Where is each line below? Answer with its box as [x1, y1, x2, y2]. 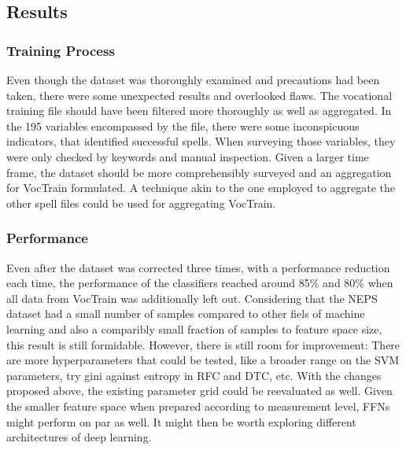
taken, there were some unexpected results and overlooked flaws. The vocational [6, 87, 393, 103]
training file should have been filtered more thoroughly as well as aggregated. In [6, 102, 392, 119]
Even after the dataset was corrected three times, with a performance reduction [6, 259, 390, 275]
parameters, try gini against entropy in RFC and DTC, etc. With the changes [6, 367, 382, 383]
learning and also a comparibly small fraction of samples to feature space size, [6, 320, 382, 337]
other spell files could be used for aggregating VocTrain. [6, 194, 276, 211]
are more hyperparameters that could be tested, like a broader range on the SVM [6, 352, 400, 368]
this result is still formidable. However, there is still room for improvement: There [6, 336, 400, 352]
